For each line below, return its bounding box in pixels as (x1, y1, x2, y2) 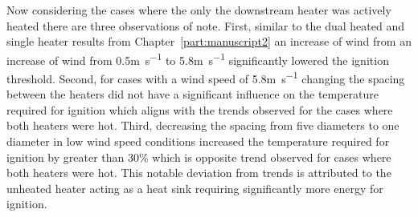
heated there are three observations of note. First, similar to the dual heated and (6, 17, 405, 34)
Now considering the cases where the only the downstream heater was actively (6, 2, 391, 18)
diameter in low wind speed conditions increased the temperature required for (6, 133, 390, 150)
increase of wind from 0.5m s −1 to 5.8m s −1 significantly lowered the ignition (6, 49, 389, 68)
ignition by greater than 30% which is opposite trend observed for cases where (6, 148, 391, 165)
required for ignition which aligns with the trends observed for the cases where (6, 101, 393, 118)
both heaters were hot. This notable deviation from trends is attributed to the (6, 164, 391, 181)
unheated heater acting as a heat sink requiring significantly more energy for (6, 179, 383, 196)
